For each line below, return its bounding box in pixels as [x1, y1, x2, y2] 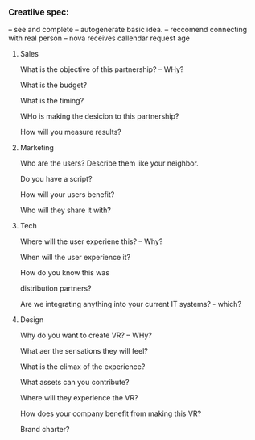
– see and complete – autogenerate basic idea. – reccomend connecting [8, 25, 248, 35]
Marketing [19, 143, 55, 153]
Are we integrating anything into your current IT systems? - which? [19, 300, 242, 309]
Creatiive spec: [8, 6, 70, 18]
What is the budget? [19, 80, 87, 90]
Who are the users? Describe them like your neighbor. [19, 158, 199, 168]
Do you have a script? [19, 174, 93, 184]
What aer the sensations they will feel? [19, 346, 149, 356]
